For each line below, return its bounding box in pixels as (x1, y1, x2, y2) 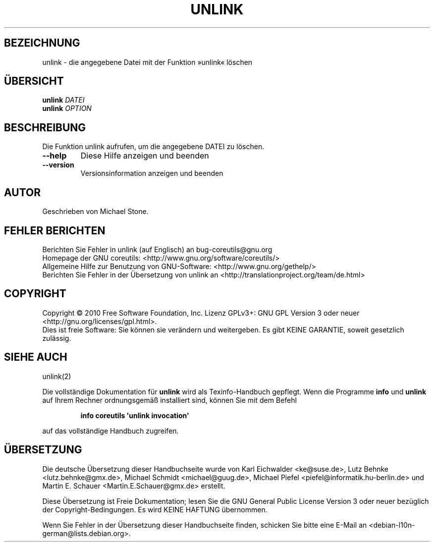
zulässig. (42, 333, 71, 342)
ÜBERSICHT (4, 75, 64, 88)
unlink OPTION (42, 104, 92, 113)
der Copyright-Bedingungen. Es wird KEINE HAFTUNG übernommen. (42, 505, 268, 514)
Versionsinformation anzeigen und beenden (80, 169, 223, 178)
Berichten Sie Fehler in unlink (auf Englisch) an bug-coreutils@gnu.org (42, 245, 272, 254)
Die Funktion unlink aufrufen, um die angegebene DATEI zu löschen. (42, 142, 265, 151)
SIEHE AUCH (4, 351, 67, 364)
